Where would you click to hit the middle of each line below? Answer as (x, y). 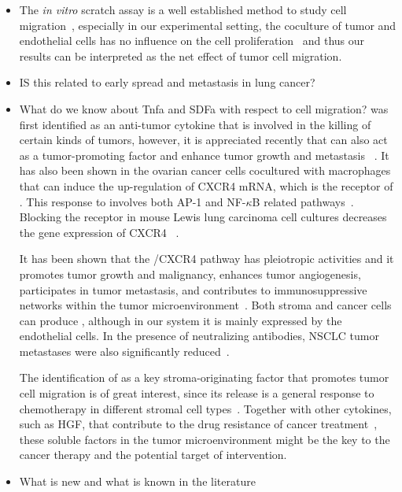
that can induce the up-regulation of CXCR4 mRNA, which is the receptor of (206, 185)
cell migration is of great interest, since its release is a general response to (197, 393)
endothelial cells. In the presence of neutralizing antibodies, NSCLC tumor (199, 336)
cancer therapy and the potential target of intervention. (153, 455)
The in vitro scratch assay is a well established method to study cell (183, 9)
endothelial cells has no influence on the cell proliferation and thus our (192, 41)
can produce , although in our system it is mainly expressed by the (181, 320)
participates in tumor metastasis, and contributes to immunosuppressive (193, 289)
